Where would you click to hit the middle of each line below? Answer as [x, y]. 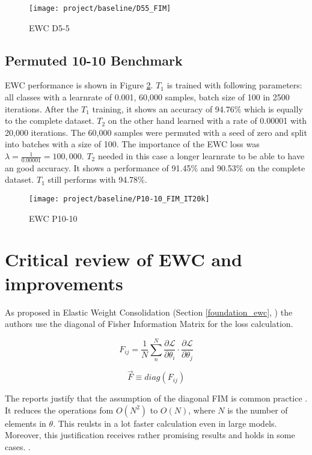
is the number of [258, 410]
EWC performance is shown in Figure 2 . [79, 85]
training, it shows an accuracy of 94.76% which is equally [197, 108]
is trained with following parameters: [234, 85]
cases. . [18, 446]
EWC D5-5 [49, 27]
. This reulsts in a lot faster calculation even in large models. [165, 423]
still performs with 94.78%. [97, 179]
